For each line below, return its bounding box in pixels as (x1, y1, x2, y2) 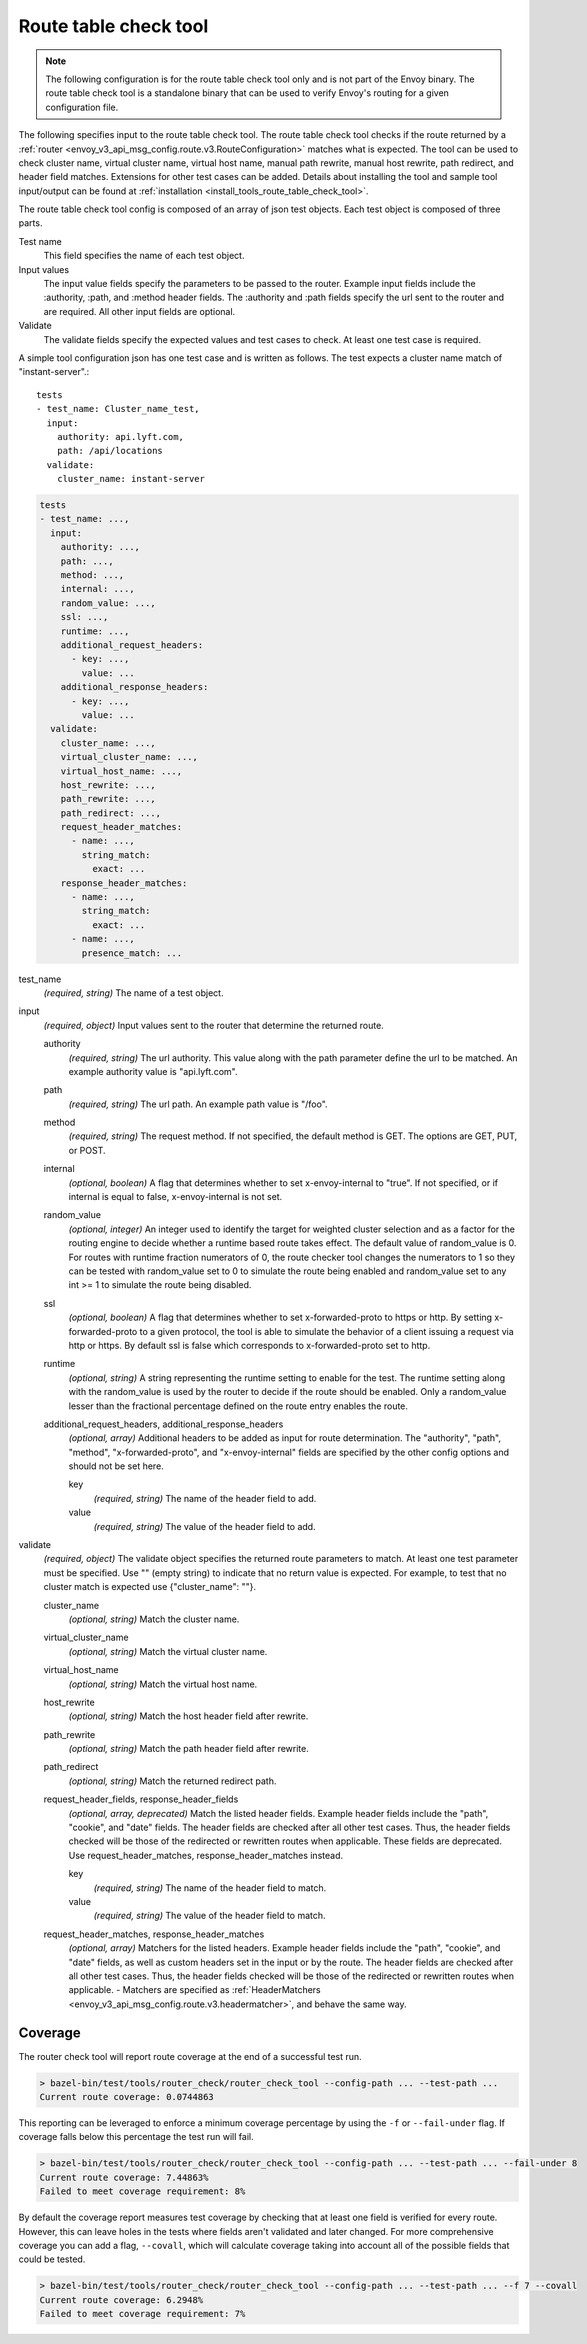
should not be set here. (68, 1460, 164, 1472)
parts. (18, 217, 43, 229)
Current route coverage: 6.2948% (39, 2294, 204, 2305)
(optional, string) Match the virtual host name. (68, 1678, 258, 1690)
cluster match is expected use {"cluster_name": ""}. (43, 1581, 257, 1593)
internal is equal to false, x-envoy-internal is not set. (68, 1191, 283, 1203)
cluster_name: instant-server (56, 473, 205, 485)
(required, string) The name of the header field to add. (93, 1492, 317, 1504)
